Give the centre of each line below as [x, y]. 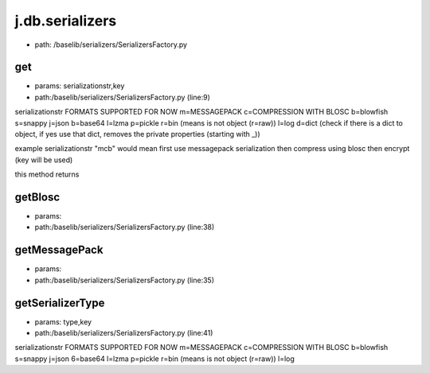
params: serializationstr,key [80, 86]
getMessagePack [59, 250]
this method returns [47, 174]
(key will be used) [44, 160]
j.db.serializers [66, 21]
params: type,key [63, 321]
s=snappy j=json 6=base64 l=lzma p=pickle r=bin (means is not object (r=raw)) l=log [154, 359]
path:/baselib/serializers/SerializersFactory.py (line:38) [125, 227]
